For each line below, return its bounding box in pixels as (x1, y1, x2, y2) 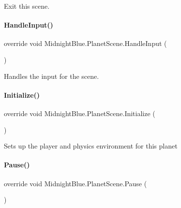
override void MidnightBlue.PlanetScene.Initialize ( (4, 108, 155, 118)
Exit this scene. (4, 1, 50, 11)
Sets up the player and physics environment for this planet (4, 141, 178, 151)
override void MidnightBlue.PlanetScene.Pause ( (4, 178, 147, 188)
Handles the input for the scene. (4, 71, 99, 81)
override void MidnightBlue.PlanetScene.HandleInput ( (4, 38, 167, 48)
